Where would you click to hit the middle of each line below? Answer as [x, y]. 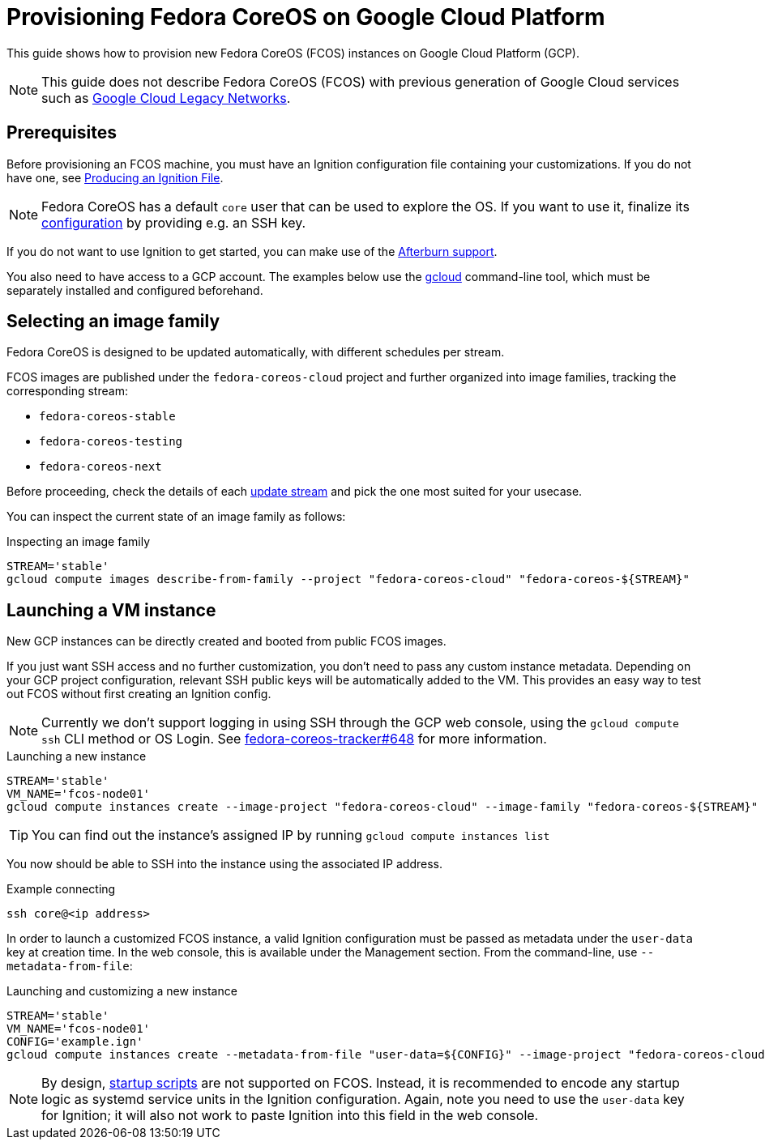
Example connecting [61, 889]
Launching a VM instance [111, 610]
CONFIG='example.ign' [75, 1042]
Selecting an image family [113, 322]
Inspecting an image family [78, 542]
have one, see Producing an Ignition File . [115, 177]
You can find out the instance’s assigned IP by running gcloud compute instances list [291, 835]
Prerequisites [62, 133]
